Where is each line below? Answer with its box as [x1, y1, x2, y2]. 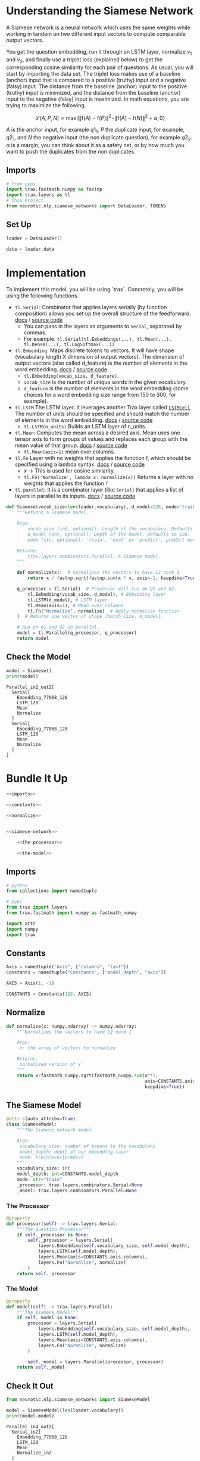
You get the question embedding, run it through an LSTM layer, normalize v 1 [6, 48, 192, 57]
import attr [6, 921, 36, 927]
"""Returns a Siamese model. [17, 509, 89, 516]
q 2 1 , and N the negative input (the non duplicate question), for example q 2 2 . [6, 133, 192, 142]
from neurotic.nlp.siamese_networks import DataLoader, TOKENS [6, 203, 167, 209]
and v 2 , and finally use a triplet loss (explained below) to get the [6, 55, 163, 64]
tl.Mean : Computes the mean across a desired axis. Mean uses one [14, 429, 180, 436]
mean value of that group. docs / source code [14, 442, 128, 449]
